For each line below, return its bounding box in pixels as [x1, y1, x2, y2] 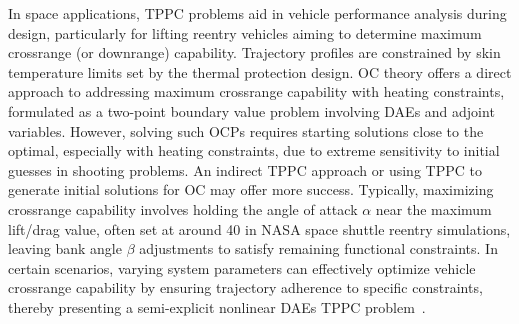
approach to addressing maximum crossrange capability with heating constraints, [8, 81, 505, 102]
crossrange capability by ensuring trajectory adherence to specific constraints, [8, 277, 483, 298]
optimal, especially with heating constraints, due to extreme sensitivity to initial [8, 140, 500, 161]
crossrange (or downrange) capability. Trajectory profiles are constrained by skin [8, 42, 501, 63]
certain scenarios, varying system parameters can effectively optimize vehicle [8, 257, 476, 278]
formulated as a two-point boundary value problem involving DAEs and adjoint [8, 100, 495, 121]
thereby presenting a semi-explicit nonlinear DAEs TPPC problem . [8, 296, 426, 317]
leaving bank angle [8, 238, 122, 259]
